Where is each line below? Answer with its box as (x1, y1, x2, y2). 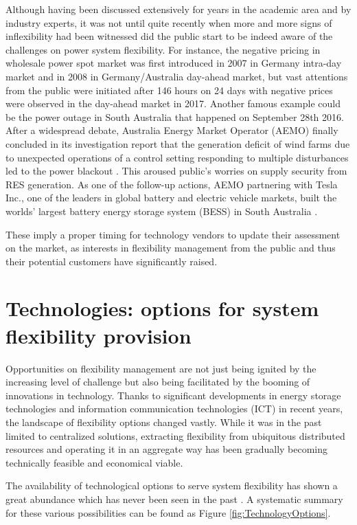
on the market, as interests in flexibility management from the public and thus (5, 241, 336, 255)
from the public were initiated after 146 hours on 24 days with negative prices (5, 82, 333, 97)
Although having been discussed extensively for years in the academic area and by (5, 2, 352, 16)
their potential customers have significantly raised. (5, 254, 218, 268)
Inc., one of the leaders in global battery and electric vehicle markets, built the (5, 190, 337, 205)
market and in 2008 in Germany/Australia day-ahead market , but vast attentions (5, 69, 348, 83)
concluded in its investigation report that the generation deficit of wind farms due (5, 136, 350, 150)
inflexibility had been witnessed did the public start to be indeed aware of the (5, 29, 333, 43)
